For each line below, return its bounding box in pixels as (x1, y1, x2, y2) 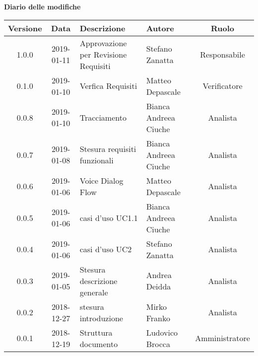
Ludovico (146, 326, 178, 338)
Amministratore (195, 332, 250, 344)
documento (79, 338, 118, 350)
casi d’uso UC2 (79, 243, 132, 255)
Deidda (146, 281, 171, 292)
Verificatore (202, 80, 243, 92)
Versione (8, 22, 42, 34)
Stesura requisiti (79, 143, 136, 155)
